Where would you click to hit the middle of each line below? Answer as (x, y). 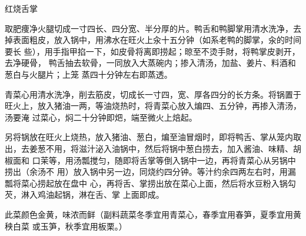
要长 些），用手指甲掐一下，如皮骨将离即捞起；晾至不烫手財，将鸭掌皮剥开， (152, 51)
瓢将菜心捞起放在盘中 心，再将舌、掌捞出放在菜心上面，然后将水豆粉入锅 (146, 183)
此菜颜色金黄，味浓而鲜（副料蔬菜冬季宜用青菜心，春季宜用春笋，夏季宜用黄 (153, 214)
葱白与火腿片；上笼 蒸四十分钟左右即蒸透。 (89, 74)
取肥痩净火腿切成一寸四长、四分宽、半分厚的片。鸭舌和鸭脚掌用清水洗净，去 (153, 28)
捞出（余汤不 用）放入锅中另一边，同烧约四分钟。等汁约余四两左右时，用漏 (150, 172)
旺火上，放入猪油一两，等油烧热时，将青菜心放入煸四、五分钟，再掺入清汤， (153, 106)
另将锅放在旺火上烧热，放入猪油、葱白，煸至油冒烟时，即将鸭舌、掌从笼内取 (153, 137)
